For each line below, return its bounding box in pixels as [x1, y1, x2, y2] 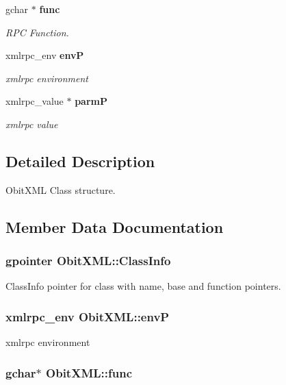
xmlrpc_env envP [5, 48, 84, 62]
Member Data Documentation [5, 216, 224, 237]
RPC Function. [5, 25, 69, 39]
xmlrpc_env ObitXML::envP [5, 308, 170, 325]
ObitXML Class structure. [5, 182, 116, 197]
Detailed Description [5, 150, 155, 171]
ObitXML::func [46, 364, 133, 381]
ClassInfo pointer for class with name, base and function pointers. [5, 279, 281, 293]
